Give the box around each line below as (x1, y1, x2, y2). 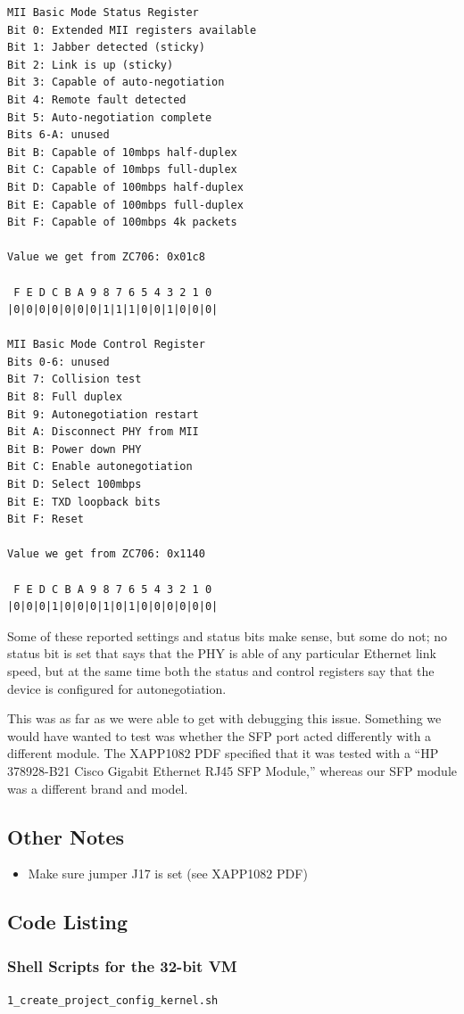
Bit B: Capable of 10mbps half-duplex (7, 145, 237, 159)
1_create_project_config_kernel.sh (7, 993, 219, 1007)
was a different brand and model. (7, 779, 188, 797)
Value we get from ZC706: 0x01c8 (7, 251, 205, 264)
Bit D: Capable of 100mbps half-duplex (7, 180, 244, 194)
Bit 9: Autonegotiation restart (7, 408, 199, 421)
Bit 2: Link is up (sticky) (7, 58, 174, 71)
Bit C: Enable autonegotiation (7, 460, 193, 474)
